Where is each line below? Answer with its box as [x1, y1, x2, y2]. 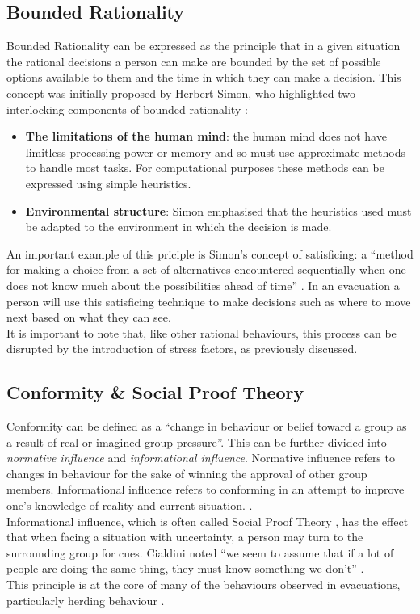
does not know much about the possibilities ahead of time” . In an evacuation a [6, 276, 400, 293]
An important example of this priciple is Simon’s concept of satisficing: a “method [6, 245, 414, 262]
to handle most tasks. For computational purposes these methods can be [25, 159, 384, 176]
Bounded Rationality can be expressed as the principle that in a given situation [6, 37, 401, 54]
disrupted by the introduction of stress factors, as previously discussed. [6, 340, 358, 357]
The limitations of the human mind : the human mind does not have [25, 128, 387, 145]
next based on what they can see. [6, 309, 171, 326]
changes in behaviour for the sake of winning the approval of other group [6, 465, 367, 482]
